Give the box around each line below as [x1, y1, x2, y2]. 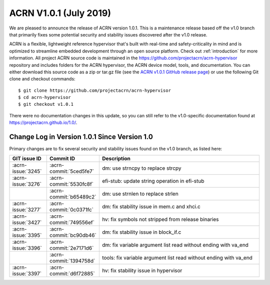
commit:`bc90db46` [49, 232, 97, 239]
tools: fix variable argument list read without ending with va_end [101, 254, 252, 261]
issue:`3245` [12, 168, 42, 175]
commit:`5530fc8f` [49, 180, 93, 187]
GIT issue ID [12, 155, 42, 162]
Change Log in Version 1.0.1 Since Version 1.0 [9, 133, 153, 141]
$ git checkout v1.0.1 [18, 101, 74, 107]
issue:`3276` [12, 180, 42, 187]
